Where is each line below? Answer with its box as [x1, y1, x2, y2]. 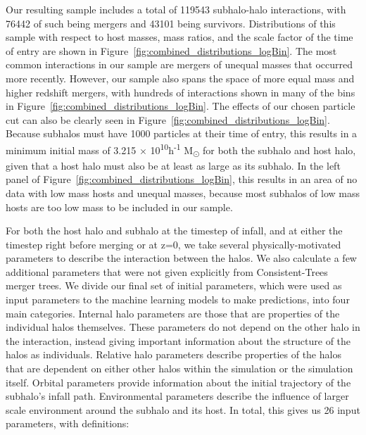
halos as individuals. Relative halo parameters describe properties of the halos [6, 347, 341, 362]
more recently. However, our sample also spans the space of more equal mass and [6, 70, 355, 85]
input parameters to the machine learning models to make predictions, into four [6, 292, 350, 307]
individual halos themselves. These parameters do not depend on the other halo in [6, 320, 360, 334]
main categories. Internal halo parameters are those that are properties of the [6, 305, 340, 320]
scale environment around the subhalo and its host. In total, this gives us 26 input [6, 402, 360, 417]
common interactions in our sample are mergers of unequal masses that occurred [6, 57, 353, 72]
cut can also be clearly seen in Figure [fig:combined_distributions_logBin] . [6, 112, 330, 127]
